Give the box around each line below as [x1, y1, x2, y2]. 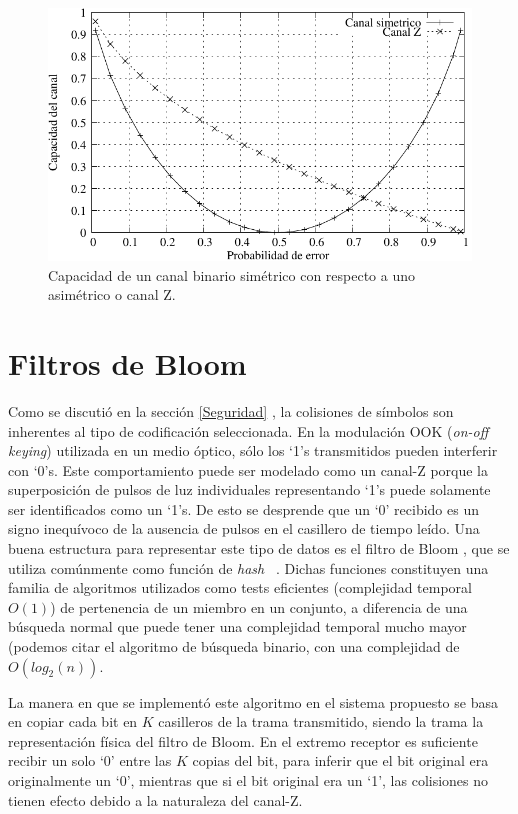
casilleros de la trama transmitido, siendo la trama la [158, 711, 484, 732]
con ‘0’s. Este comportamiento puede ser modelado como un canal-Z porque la [8, 459, 489, 480]
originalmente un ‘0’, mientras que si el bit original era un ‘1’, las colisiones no [8, 770, 489, 790]
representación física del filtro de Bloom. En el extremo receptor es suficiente [8, 730, 478, 751]
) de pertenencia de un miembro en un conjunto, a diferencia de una [50, 596, 468, 617]
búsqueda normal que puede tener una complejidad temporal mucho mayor [8, 616, 467, 637]
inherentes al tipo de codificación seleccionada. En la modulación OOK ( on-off [8, 420, 489, 441]
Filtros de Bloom [8, 342, 247, 383]
